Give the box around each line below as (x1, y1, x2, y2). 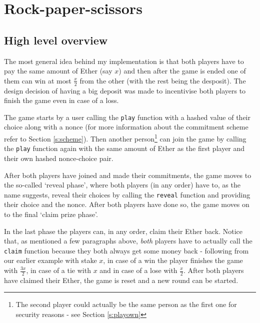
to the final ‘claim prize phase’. (4, 208, 98, 219)
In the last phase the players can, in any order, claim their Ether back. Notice (4, 225, 242, 236)
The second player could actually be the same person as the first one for (15, 299, 237, 309)
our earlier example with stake (4, 255, 97, 265)
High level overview (4, 32, 108, 47)
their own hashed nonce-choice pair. (4, 152, 113, 163)
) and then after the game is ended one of (118, 65, 246, 76)
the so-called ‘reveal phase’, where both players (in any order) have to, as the (4, 179, 240, 190)
